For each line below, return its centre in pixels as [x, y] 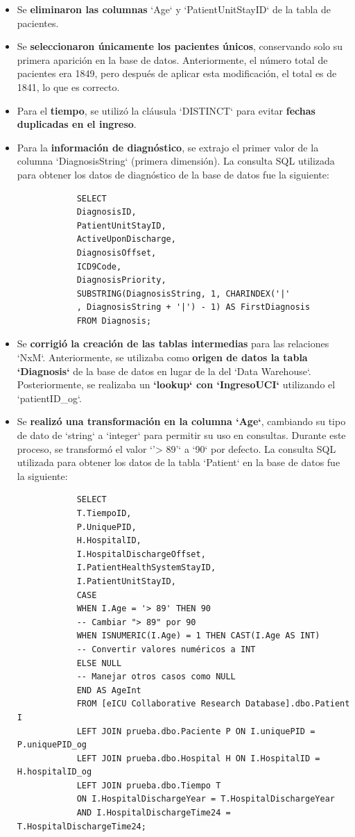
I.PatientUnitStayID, [126, 581]
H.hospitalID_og [54, 772]
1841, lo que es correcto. [68, 86]
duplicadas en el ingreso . [77, 124]
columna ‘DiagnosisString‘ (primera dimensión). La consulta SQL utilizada [176, 161]
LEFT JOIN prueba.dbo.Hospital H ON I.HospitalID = [198, 758]
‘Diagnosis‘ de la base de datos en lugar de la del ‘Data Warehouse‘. [164, 371]
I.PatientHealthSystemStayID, [146, 568]
